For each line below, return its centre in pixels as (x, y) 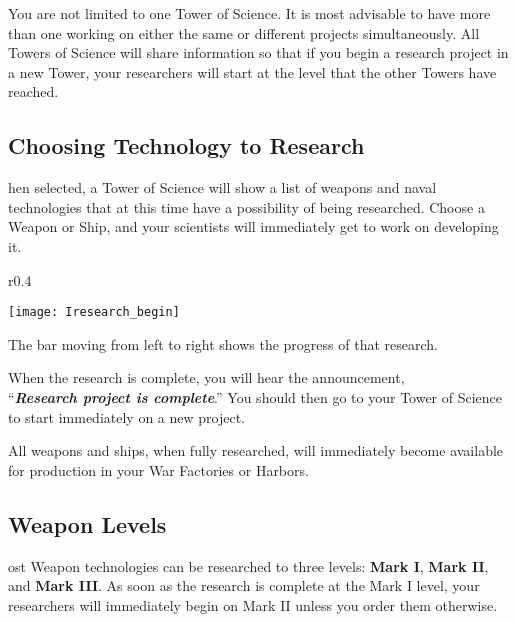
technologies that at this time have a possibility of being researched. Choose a (246, 206)
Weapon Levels (87, 523)
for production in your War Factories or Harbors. (158, 469)
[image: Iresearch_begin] (94, 312)
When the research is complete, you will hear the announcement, (206, 377)
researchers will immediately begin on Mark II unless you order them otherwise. (253, 604)
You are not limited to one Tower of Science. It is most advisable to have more (249, 13)
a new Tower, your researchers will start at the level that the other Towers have (252, 71)
